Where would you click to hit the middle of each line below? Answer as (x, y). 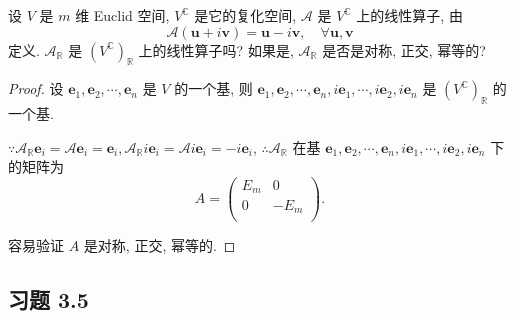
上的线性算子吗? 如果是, (216, 49)
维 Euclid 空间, (122, 15)
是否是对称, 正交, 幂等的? (404, 49)
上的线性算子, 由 (409, 15)
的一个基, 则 (213, 88)
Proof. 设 (36, 88)
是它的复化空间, (245, 15)
